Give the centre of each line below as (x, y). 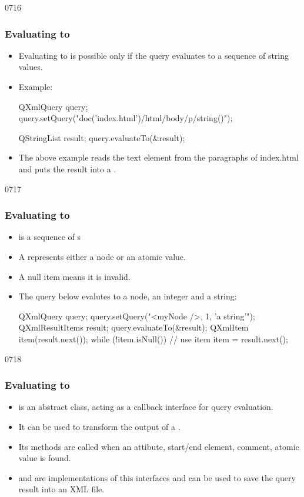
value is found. (45, 458)
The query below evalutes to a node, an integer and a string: (128, 296)
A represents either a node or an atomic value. (102, 256)
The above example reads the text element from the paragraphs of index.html (158, 157)
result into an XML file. (61, 489)
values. (31, 67)
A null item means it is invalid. (74, 276)
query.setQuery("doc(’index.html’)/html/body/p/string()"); (126, 118)
